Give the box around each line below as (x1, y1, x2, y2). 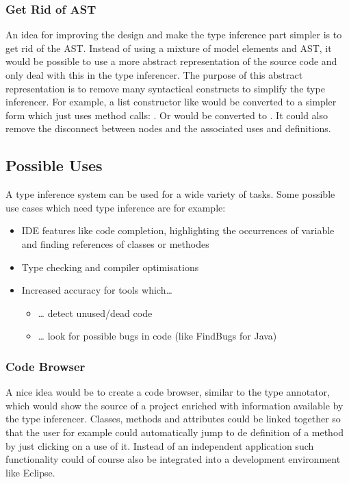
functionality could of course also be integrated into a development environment (5, 452, 341, 466)
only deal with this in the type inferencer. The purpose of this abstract (5, 68, 303, 81)
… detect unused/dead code (38, 305, 153, 320)
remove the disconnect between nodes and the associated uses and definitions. (5, 121, 331, 136)
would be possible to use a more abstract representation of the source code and (5, 54, 337, 68)
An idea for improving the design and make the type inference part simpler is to (5, 27, 342, 42)
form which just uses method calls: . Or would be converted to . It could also (5, 107, 328, 122)
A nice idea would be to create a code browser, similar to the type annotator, (5, 385, 330, 399)
